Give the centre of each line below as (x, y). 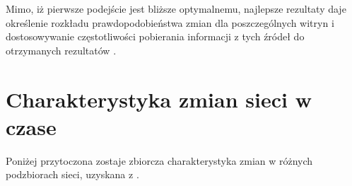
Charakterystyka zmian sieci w (159, 99)
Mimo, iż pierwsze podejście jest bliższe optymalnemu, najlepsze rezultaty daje (176, 8)
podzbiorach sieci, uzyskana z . (72, 174)
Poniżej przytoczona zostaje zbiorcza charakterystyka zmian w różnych (159, 160)
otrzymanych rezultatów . (61, 50)
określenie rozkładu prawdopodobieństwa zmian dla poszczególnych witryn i (170, 22)
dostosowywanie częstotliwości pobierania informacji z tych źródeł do (155, 36)
